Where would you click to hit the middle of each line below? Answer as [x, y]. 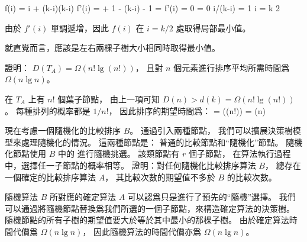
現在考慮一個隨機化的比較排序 [63, 130]
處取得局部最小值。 [213, 28]
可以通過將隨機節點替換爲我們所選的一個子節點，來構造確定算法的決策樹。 [150, 208]
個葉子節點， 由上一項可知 [109, 99]
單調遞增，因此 [80, 28]
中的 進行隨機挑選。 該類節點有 [119, 154]
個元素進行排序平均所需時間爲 [232, 67]
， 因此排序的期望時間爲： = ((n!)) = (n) [187, 110]
